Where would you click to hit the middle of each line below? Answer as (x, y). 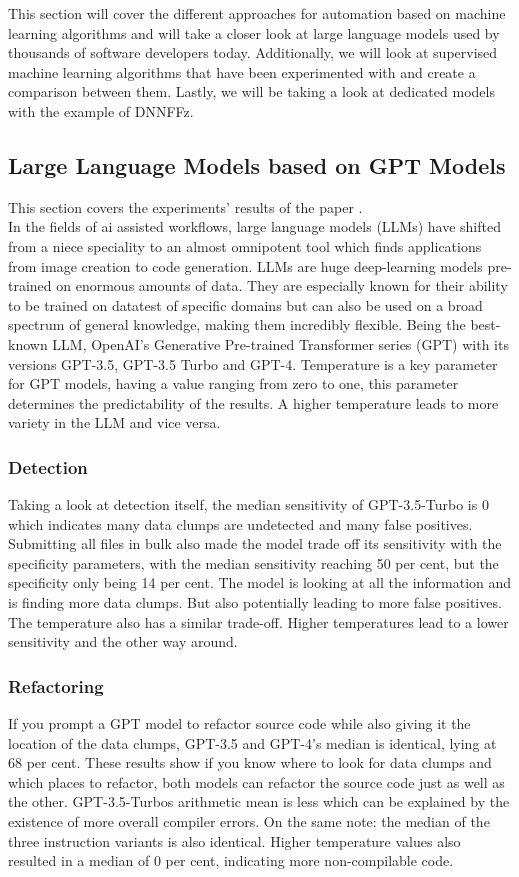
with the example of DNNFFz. (101, 110)
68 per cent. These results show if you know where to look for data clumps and (250, 762)
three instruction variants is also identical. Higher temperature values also (234, 840)
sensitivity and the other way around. (123, 641)
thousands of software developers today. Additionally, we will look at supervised (253, 52)
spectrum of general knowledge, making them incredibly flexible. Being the (237, 324)
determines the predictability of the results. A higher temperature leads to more (253, 402)
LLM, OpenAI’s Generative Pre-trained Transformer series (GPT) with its (280, 343)
